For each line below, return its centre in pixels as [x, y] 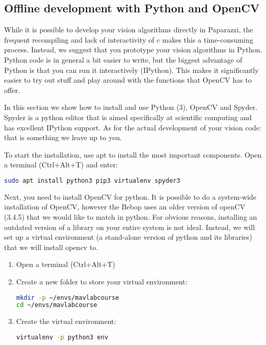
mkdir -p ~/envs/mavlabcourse [68, 298]
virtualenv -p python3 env [62, 337]
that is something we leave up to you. [63, 137]
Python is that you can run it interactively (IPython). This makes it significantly [131, 70]
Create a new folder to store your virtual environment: [102, 281]
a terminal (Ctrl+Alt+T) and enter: [61, 165]
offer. [12, 90]
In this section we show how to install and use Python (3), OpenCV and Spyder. [131, 107]
